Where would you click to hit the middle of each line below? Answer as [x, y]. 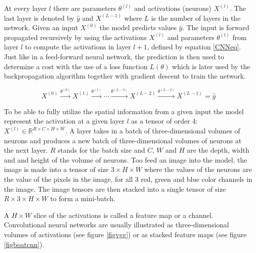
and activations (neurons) [173, 8]
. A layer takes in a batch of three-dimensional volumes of [152, 131]
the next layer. [26, 150]
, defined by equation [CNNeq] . [194, 47]
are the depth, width [218, 150]
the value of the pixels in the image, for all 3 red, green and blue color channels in [128, 179]
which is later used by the [211, 66]
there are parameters [85, 8]
